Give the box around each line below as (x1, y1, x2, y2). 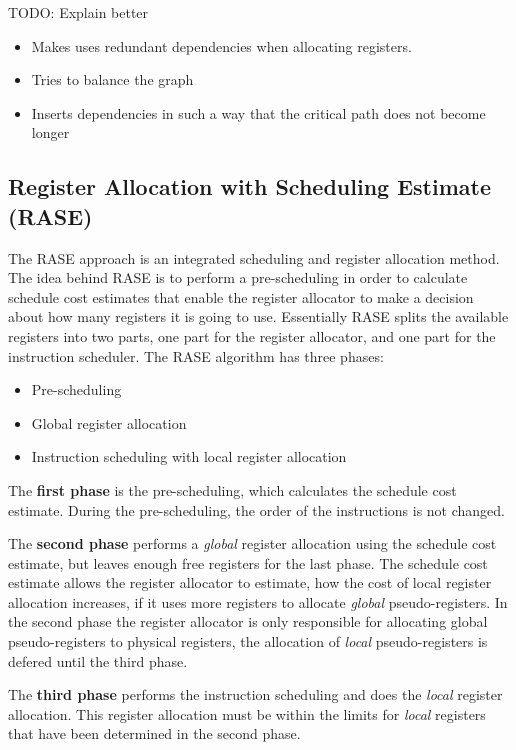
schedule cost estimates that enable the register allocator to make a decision (8, 286, 474, 307)
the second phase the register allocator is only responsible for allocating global (8, 611, 488, 632)
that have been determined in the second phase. (8, 723, 301, 744)
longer (31, 122, 70, 143)
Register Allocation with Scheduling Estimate (8, 171, 491, 202)
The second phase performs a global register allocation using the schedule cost (8, 533, 497, 554)
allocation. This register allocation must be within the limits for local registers (8, 703, 486, 724)
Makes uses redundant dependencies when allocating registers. (31, 35, 412, 56)
